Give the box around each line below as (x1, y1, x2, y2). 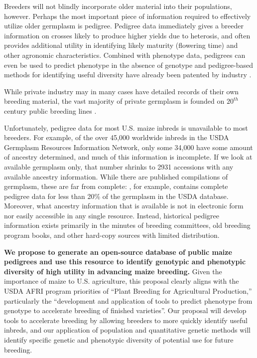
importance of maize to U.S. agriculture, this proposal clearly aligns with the (4, 276, 239, 286)
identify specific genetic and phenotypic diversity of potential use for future (4, 335, 234, 345)
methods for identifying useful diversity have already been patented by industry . (4, 69, 252, 80)
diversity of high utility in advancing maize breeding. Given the (4, 266, 222, 276)
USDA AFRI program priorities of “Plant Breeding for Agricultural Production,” (4, 286, 252, 296)
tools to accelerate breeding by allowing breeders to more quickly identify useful (4, 315, 248, 325)
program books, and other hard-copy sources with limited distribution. (4, 230, 220, 240)
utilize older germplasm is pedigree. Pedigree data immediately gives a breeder (4, 20, 244, 31)
